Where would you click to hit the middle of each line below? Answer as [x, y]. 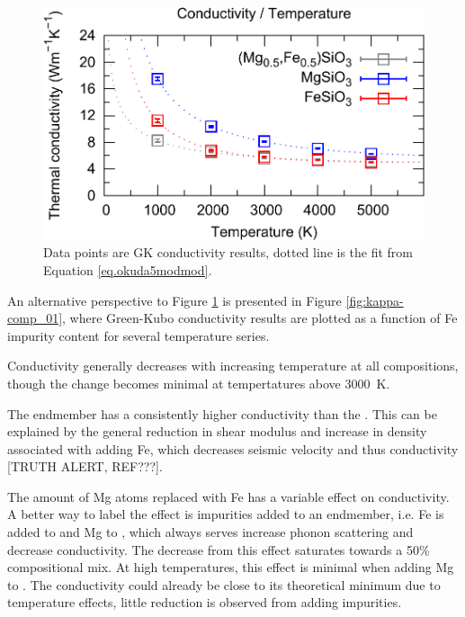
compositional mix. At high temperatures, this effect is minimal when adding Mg [231, 567]
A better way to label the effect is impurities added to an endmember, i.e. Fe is [226, 514]
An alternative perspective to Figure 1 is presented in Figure [174, 300]
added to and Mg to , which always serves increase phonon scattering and [210, 532]
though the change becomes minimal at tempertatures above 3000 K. [199, 383]
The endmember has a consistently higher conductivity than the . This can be [222, 413]
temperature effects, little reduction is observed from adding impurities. [205, 602]
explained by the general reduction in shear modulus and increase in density [217, 431]
